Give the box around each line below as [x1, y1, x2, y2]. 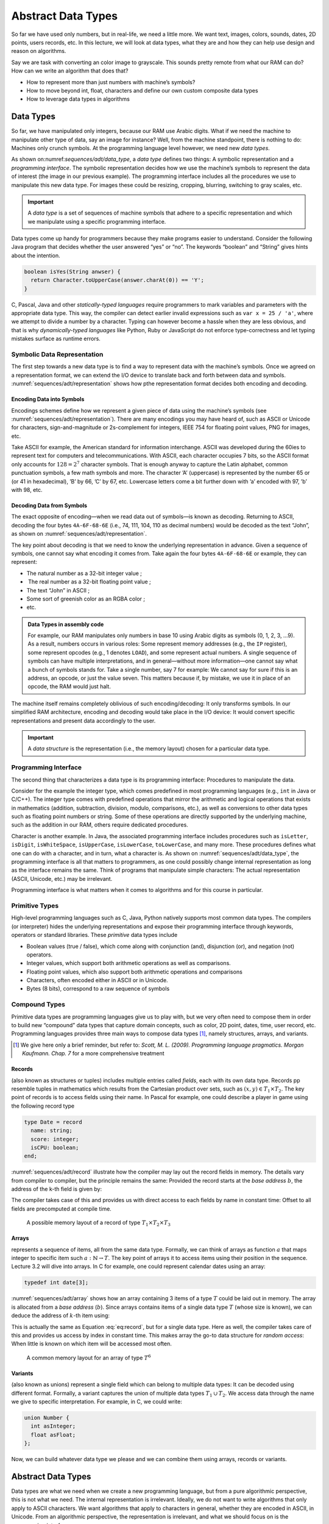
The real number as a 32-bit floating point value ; [27, 578, 152, 585]
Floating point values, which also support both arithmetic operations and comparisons [26, 968, 243, 975]
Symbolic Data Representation [11, 350, 104, 358]
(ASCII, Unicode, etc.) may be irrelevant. [11, 875, 113, 882]
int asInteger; [30, 1423, 76, 1430]
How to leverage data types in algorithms [26, 95, 130, 103]
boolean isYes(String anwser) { [24, 268, 121, 275]
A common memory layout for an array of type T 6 [26, 1353, 152, 1361]
